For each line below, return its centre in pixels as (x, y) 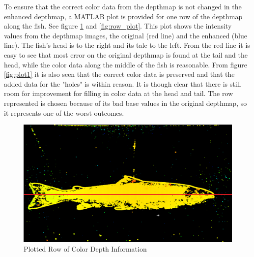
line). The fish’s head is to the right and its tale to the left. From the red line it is (127, 45)
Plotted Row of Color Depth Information (85, 249)
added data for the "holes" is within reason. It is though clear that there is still (123, 83)
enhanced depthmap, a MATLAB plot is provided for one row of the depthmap (123, 16)
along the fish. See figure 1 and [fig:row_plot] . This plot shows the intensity (118, 26)
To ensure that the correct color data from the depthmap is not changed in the (123, 6)
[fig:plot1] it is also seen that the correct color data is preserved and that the (119, 74)
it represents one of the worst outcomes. (64, 112)
